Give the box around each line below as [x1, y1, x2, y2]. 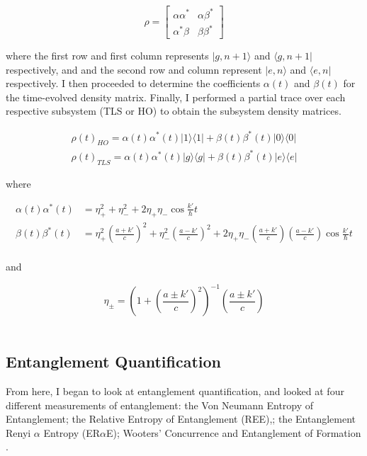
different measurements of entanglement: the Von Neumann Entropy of [6, 397, 314, 412]
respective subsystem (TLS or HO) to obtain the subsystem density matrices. [6, 103, 341, 118]
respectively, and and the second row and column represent [6, 62, 262, 76]
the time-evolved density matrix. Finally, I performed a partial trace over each [6, 89, 346, 104]
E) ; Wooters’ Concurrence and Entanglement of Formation [106, 425, 361, 440]
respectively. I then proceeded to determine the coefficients [6, 76, 261, 91]
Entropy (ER [43, 425, 101, 440]
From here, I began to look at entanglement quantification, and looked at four [6, 384, 344, 399]
